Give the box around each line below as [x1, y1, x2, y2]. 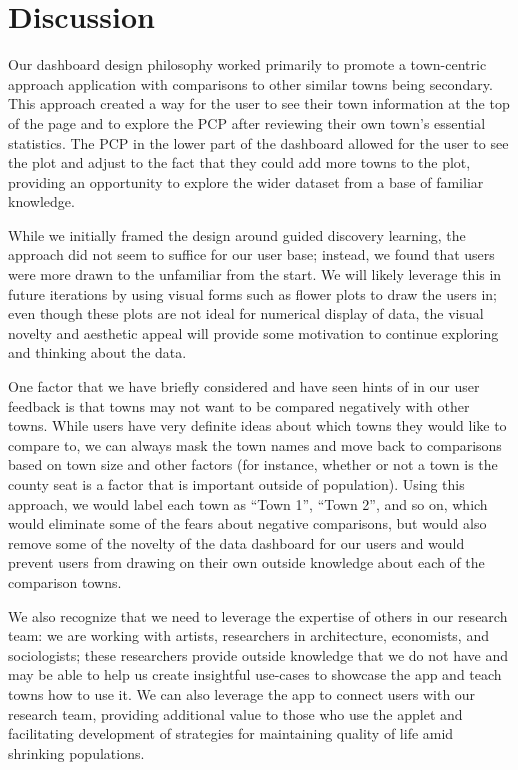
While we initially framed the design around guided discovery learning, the [8, 224, 466, 245]
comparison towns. [8, 571, 122, 592]
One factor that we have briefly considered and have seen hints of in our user [8, 376, 480, 397]
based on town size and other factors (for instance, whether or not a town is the [8, 454, 498, 475]
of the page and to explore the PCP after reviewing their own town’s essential [8, 112, 486, 133]
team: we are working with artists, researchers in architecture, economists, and [8, 625, 489, 646]
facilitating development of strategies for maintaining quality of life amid [8, 723, 454, 744]
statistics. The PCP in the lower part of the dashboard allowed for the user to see [8, 132, 509, 153]
